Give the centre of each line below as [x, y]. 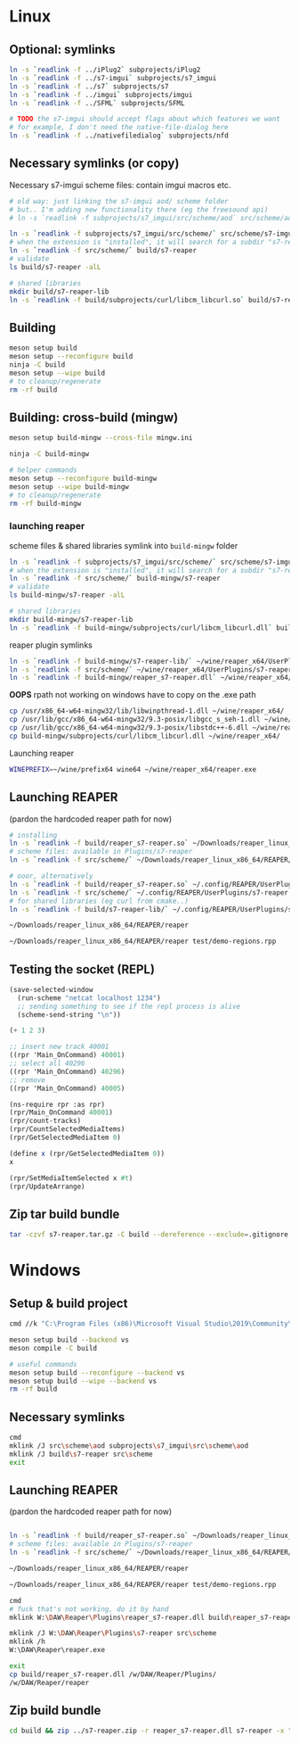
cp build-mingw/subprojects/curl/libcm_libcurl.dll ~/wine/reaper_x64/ [145, 736]
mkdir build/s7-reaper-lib [59, 292]
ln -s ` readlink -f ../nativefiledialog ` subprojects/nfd [119, 136]
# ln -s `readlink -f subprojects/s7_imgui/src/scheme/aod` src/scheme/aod [153, 218]
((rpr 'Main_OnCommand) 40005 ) [67, 1088]
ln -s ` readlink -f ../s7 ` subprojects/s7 [89, 87]
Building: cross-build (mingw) [94, 417]
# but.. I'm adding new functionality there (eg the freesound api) [139, 210]
